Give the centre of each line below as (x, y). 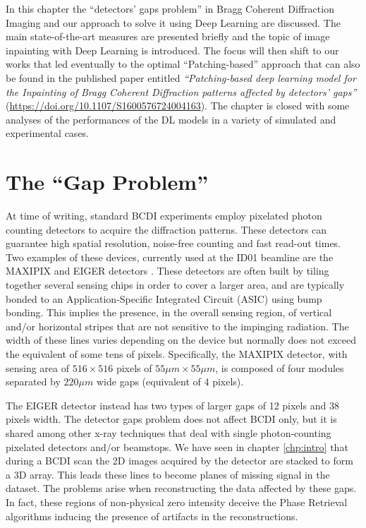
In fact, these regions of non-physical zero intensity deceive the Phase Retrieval (177, 502)
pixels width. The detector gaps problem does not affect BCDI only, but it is (171, 419)
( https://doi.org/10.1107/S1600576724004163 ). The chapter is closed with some (178, 106)
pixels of (134, 367)
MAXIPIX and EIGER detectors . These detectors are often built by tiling (167, 271)
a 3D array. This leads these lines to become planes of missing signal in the (168, 474)
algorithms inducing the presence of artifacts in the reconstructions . (152, 516)
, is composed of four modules (280, 367)
